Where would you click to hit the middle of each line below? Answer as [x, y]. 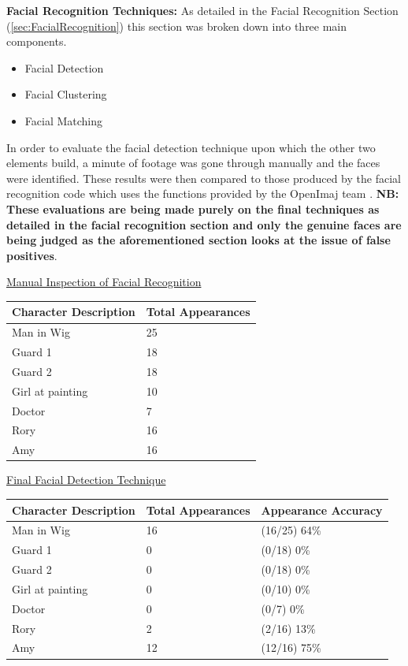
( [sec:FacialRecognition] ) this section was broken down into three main [177, 26]
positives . [32, 255]
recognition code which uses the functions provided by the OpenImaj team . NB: [203, 193]
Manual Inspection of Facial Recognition [104, 282]
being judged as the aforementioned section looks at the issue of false [198, 240]
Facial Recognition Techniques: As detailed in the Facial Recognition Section [202, 10]
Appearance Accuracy [322, 510]
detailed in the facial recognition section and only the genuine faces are [204, 224]
